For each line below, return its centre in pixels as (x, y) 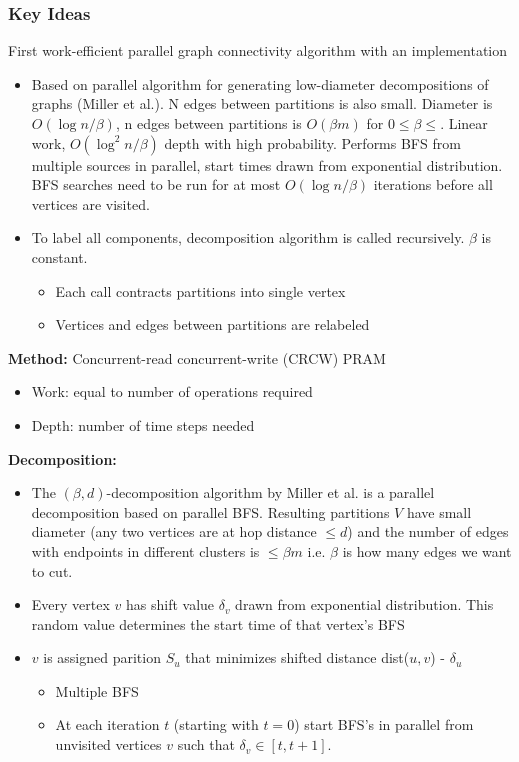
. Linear (464, 123)
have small (439, 511)
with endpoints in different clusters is (145, 550)
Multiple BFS (97, 690)
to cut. (52, 570)
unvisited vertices (108, 744)
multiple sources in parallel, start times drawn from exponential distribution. (267, 164)
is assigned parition (102, 657)
